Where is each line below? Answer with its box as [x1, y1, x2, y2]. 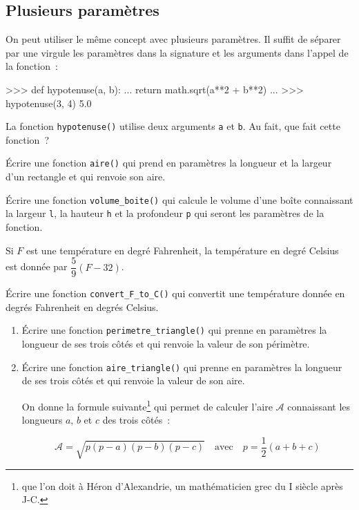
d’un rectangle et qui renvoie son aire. [6, 169, 166, 184]
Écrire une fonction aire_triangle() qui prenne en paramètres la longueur [21, 359, 342, 374]
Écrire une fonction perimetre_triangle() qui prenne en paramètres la [21, 323, 327, 337]
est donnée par [6, 259, 68, 274]
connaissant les [287, 399, 351, 413]
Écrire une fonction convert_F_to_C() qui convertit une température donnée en [6, 286, 345, 301]
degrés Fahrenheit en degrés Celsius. [6, 299, 159, 314]
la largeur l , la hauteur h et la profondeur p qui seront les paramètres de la [6, 206, 324, 220]
